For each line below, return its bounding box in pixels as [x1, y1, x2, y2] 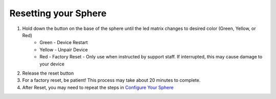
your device [39, 61, 65, 67]
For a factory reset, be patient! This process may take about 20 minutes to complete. [22, 77, 201, 83]
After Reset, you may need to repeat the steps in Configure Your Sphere [22, 84, 174, 90]
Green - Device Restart [39, 40, 88, 46]
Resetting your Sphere [9, 8, 107, 19]
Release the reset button [22, 70, 74, 76]
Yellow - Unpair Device [39, 46, 88, 53]
